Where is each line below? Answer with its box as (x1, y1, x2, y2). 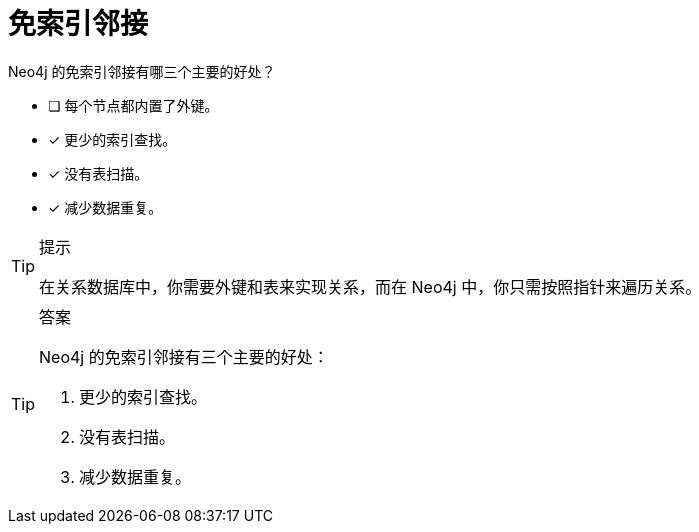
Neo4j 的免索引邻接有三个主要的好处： (39, 346, 329, 367)
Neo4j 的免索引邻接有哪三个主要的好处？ (8, 62, 276, 80)
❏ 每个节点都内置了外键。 (48, 96, 219, 114)
